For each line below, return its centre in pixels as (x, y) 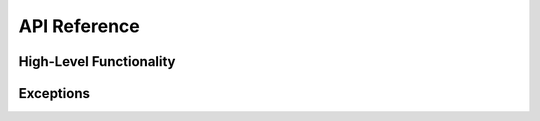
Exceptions (54, 93)
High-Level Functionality (97, 61)
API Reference (79, 26)
